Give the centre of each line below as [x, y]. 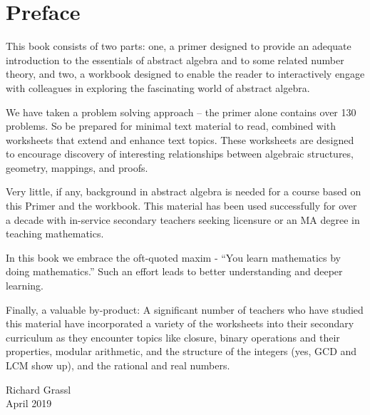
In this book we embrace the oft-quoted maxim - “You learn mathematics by [173, 257]
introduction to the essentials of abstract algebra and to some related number [175, 60]
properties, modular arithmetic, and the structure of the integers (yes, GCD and [181, 351]
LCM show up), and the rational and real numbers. [118, 365]
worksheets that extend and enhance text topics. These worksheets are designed [180, 139]
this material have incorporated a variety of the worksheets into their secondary [180, 323]
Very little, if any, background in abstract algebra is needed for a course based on [184, 191]
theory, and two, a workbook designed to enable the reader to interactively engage [185, 74]
